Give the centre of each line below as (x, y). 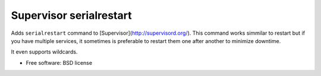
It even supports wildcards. (44, 52)
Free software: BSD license (59, 62)
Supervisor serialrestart (71, 15)
